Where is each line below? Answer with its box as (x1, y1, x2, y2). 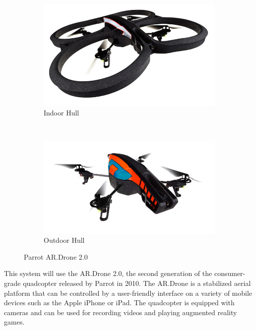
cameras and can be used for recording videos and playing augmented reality (4, 307, 237, 317)
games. (4, 317, 25, 327)
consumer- (214, 268, 246, 278)
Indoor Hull (44, 107, 79, 117)
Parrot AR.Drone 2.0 (24, 251, 88, 262)
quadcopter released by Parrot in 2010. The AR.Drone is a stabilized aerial (23, 277, 251, 288)
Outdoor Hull (44, 235, 85, 245)
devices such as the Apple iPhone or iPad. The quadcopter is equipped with (4, 297, 235, 308)
